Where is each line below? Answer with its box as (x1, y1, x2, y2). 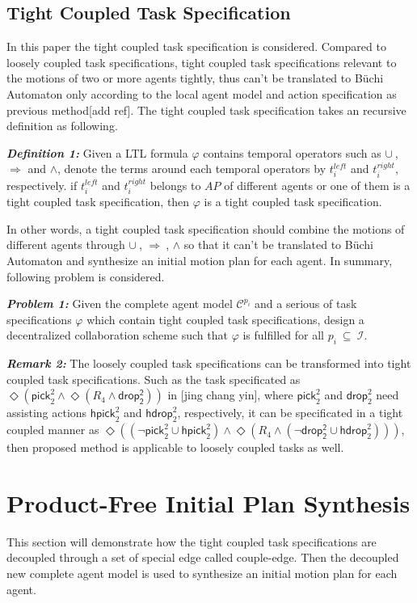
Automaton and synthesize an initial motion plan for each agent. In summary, (6, 251, 393, 268)
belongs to (150, 176, 201, 193)
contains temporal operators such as (203, 144, 381, 161)
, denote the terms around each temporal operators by (57, 160, 326, 177)
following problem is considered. (6, 268, 165, 285)
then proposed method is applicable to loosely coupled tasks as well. (6, 439, 344, 456)
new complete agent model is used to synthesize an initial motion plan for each (6, 565, 398, 582)
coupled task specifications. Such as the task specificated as (6, 370, 301, 387)
